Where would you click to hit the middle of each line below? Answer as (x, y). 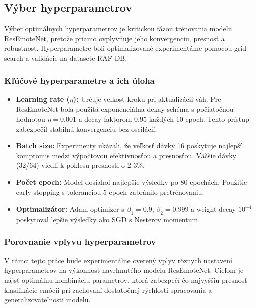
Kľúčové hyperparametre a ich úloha (79, 80)
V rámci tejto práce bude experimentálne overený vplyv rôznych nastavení (118, 260)
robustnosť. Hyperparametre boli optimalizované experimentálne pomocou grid (125, 48)
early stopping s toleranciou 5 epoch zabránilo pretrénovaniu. (110, 192)
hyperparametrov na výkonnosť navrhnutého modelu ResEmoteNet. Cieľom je (124, 270)
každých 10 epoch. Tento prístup (199, 118)
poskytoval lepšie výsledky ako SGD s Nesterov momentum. (108, 219)
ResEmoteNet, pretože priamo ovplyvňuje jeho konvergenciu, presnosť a (114, 38)
